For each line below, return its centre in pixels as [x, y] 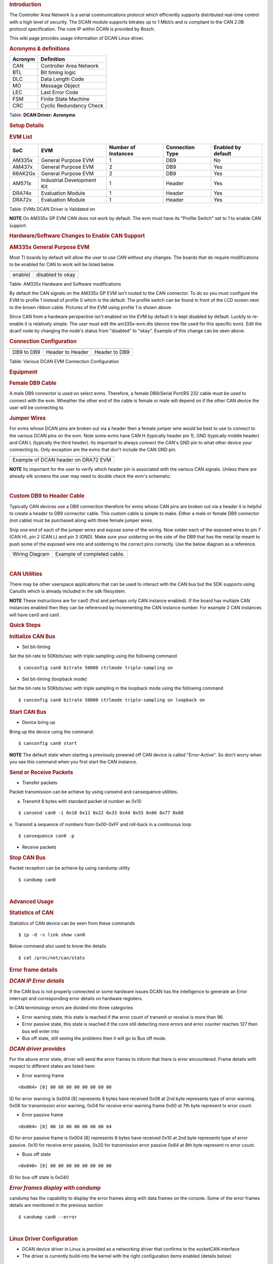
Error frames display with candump [55, 1188]
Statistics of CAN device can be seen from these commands [72, 923]
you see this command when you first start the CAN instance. [73, 762]
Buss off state [36, 1154]
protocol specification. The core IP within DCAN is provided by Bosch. [82, 29]
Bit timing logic [58, 72]
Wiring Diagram [31, 554]
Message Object [60, 86]
